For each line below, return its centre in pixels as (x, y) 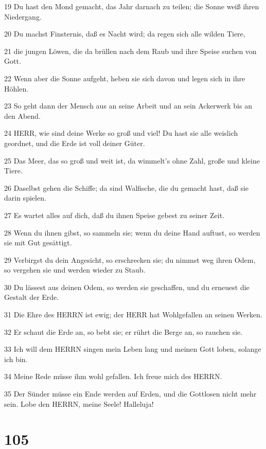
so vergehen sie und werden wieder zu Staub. (75, 270)
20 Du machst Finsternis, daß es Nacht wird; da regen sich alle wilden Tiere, (125, 34)
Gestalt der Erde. (32, 297)
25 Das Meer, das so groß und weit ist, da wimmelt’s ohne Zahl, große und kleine (132, 160)
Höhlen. (16, 88)
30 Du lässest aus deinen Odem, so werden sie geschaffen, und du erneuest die (127, 287)
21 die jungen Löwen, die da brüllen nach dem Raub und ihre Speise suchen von (130, 51)
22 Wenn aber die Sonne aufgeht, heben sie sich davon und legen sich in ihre (125, 78)
